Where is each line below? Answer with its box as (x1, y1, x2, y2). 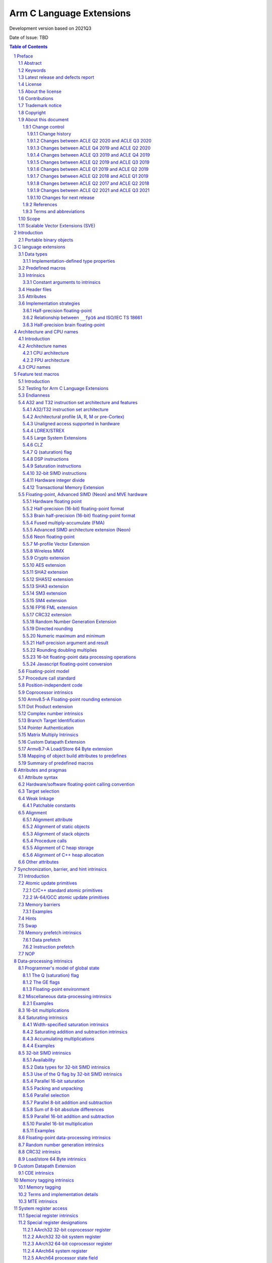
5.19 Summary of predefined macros (18, 760, 94, 766)
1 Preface (14, 53, 33, 59)
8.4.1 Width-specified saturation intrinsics (23, 1022, 109, 1028)
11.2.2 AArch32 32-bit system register (23, 1233, 101, 1240)
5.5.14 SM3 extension (23, 590, 67, 596)
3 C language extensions (14, 244, 65, 250)
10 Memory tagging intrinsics (14, 1177, 74, 1183)
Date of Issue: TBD (9, 34, 49, 40)
